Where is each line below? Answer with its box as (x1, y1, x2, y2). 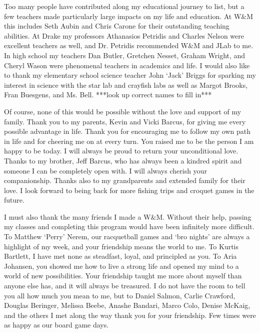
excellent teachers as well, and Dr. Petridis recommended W (4, 40, 188, 51)
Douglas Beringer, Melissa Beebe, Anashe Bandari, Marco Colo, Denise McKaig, (4, 300, 250, 310)
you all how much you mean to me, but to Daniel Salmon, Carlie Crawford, (4, 290, 235, 300)
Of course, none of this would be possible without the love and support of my (4, 106, 241, 116)
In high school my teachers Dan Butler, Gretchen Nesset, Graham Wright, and (4, 50, 245, 60)
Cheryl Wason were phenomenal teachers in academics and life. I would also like (4, 60, 250, 70)
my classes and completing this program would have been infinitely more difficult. (4, 221, 254, 232)
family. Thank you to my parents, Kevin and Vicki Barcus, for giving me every (4, 116, 246, 126)
